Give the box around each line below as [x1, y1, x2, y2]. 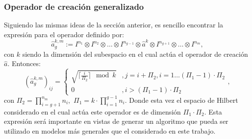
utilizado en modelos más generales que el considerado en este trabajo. [4, 125, 216, 136]
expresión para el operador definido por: [4, 29, 124, 39]
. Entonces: [7, 58, 41, 69]
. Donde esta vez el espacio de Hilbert [125, 94, 238, 105]
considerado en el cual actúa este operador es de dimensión [4, 106, 181, 116]
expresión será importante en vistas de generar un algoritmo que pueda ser [4, 116, 228, 126]
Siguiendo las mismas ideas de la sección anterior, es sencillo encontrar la [4, 20, 224, 30]
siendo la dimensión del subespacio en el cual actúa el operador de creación [22, 48, 248, 59]
